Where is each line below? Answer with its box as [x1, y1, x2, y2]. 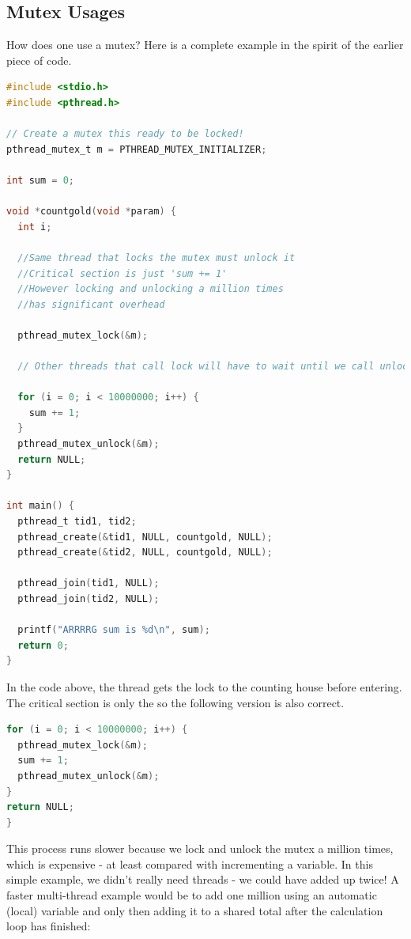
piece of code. [6, 51, 72, 68]
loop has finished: [6, 918, 91, 934]
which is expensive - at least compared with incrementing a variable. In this [6, 855, 373, 872]
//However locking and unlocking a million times [17, 283, 284, 295]
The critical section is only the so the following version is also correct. [6, 694, 345, 710]
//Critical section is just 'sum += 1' [17, 267, 228, 279]
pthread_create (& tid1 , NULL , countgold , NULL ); [17, 531, 273, 543]
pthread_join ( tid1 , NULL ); [17, 577, 160, 589]
